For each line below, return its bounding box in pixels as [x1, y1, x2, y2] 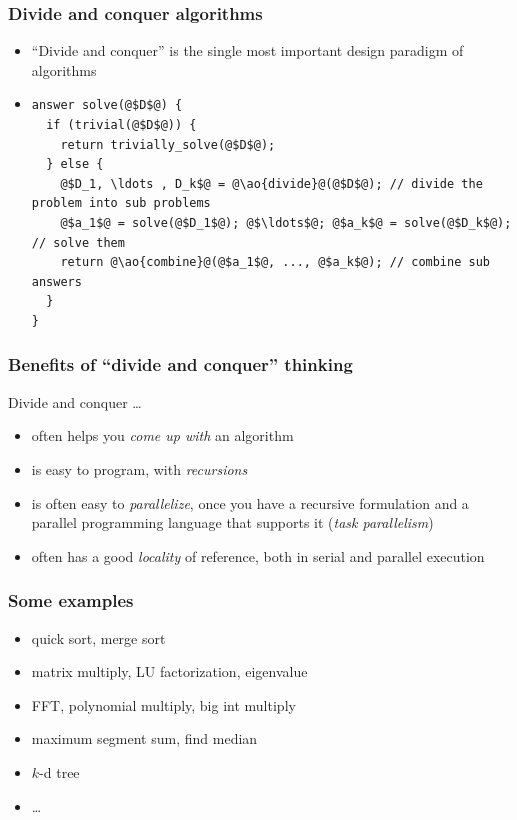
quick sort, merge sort [31, 627, 166, 648]
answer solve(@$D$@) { [31, 98, 183, 113]
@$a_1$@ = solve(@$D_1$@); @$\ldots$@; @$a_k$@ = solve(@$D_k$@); [60, 215, 512, 230]
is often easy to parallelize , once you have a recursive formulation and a [31, 492, 469, 513]
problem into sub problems [31, 196, 211, 211]
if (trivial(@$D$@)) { [46, 118, 197, 132]
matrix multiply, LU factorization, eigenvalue [31, 661, 308, 682]
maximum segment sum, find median [31, 728, 258, 749]
